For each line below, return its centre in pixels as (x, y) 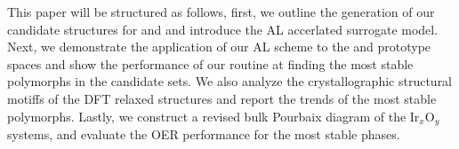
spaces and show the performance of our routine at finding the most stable (210, 63)
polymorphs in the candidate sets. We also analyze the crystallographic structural (230, 81)
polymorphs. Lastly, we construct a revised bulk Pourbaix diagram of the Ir (213, 116)
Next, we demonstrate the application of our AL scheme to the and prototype (219, 47)
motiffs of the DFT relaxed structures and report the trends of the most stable (222, 98)
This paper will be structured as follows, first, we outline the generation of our (221, 12)
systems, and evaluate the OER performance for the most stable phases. (204, 134)
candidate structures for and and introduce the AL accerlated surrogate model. (223, 29)
